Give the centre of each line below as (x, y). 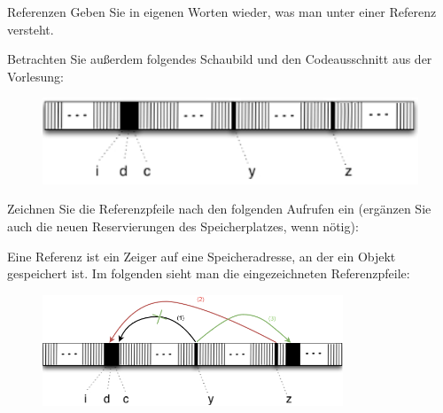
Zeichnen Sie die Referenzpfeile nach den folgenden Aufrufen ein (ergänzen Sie (219, 209)
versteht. (31, 29)
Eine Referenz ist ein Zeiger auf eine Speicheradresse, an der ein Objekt (202, 256)
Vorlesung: (35, 76)
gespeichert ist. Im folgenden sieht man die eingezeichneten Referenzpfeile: (209, 273)
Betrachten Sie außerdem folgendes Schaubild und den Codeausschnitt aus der (220, 59)
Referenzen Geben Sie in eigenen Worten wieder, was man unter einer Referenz (222, 12)
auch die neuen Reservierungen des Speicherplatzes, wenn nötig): (183, 226)
